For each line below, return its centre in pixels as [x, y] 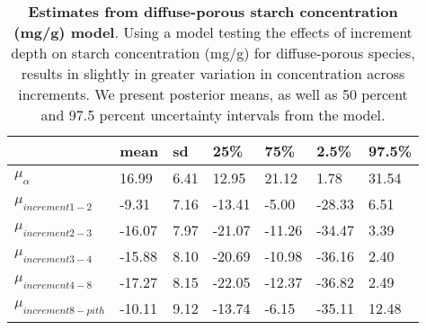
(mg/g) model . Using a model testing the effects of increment [213, 32]
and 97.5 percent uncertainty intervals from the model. [213, 115]
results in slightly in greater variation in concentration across [213, 73]
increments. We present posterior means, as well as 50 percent [213, 94]
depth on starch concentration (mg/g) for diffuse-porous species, [213, 53]
